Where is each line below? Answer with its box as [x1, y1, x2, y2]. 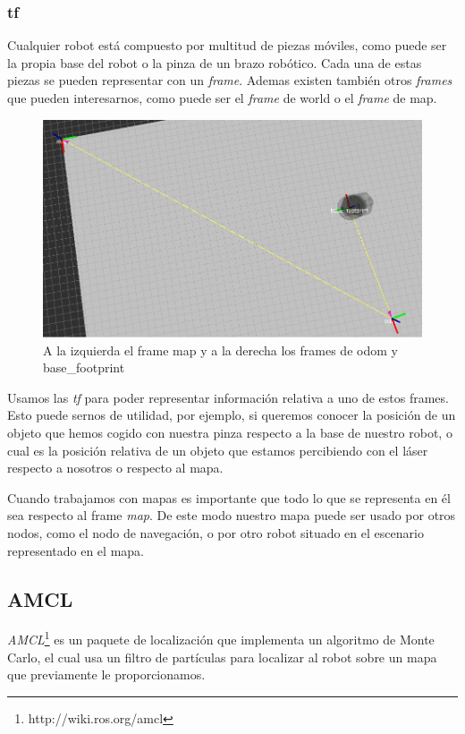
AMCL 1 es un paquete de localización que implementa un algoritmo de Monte [7, 627, 435, 648]
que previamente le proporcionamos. [7, 665, 206, 684]
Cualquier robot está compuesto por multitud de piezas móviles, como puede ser [7, 36, 447, 55]
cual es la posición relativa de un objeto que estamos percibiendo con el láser [7, 440, 428, 459]
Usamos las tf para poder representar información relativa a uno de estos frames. [7, 388, 449, 406]
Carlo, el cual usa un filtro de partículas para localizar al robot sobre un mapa [7, 647, 437, 666]
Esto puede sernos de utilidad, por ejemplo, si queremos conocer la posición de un [7, 405, 456, 424]
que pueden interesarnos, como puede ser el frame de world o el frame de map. [7, 89, 437, 107]
